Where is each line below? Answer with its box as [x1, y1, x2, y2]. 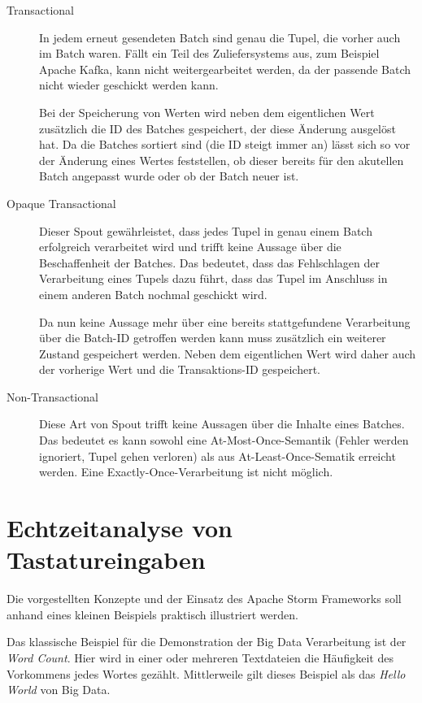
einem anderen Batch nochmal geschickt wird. [39, 285, 268, 302]
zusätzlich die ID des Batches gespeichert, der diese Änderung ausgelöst [39, 119, 396, 137]
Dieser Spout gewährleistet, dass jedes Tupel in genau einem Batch [39, 222, 372, 239]
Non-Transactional [7, 388, 98, 405]
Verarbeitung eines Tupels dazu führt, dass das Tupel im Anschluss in [39, 270, 388, 287]
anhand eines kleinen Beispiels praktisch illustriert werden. [7, 605, 298, 623]
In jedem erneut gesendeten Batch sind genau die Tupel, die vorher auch [39, 28, 401, 46]
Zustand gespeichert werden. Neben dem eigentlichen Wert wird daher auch [39, 345, 416, 362]
